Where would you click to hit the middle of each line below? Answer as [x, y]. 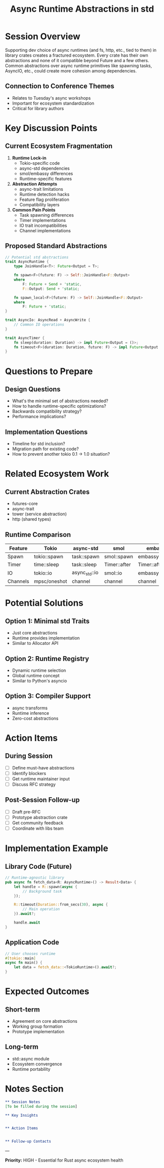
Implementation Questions [46, 432]
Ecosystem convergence [37, 1064]
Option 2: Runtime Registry [47, 659]
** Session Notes [23, 1102]
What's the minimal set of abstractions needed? [60, 401]
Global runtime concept [36, 675]
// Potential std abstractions [37, 257]
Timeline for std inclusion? [39, 444]
